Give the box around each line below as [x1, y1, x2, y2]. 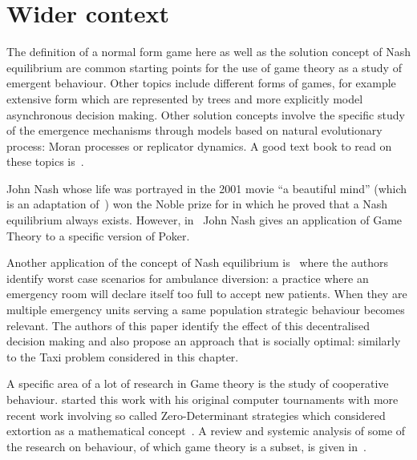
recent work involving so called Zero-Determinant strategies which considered [6, 406, 386, 423]
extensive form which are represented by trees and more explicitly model [6, 90, 363, 107]
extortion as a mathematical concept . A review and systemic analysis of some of [6, 422, 406, 439]
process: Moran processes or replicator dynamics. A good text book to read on [6, 137, 392, 154]
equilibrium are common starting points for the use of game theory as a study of [6, 59, 402, 75]
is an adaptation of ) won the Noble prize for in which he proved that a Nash [6, 196, 388, 212]
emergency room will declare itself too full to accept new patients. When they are [6, 285, 407, 302]
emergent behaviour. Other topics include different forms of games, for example [6, 75, 396, 91]
